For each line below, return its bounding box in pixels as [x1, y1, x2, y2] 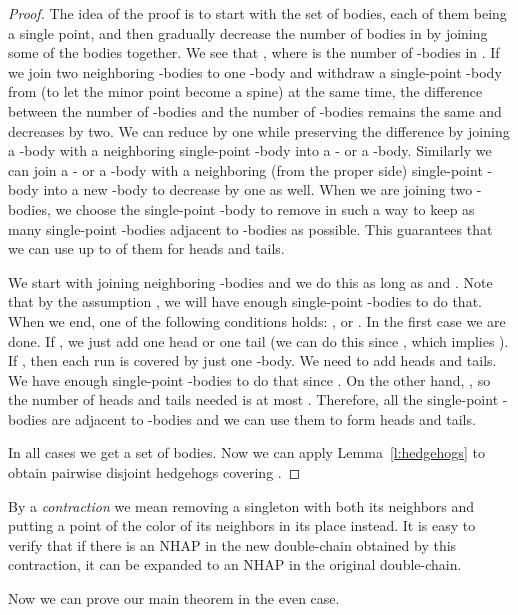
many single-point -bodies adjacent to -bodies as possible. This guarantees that [8, 218, 493, 239]
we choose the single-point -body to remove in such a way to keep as [55, 198, 475, 219]
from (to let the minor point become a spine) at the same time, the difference [8, 81, 483, 102]
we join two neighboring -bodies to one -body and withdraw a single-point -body [8, 61, 502, 82]
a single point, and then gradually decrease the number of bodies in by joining [8, 22, 488, 43]
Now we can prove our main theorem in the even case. [8, 588, 340, 609]
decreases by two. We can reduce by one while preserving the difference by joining [8, 120, 510, 141]
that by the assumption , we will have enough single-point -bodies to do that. [8, 291, 482, 312]
